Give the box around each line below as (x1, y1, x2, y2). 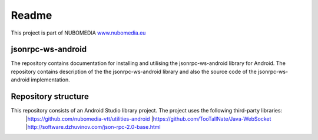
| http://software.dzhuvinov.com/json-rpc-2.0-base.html (25, 123, 161, 130)
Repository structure (11, 91, 90, 102)
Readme (11, 9, 52, 22)
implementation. (31, 76, 70, 83)
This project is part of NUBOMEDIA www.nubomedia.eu (11, 29, 146, 36)
